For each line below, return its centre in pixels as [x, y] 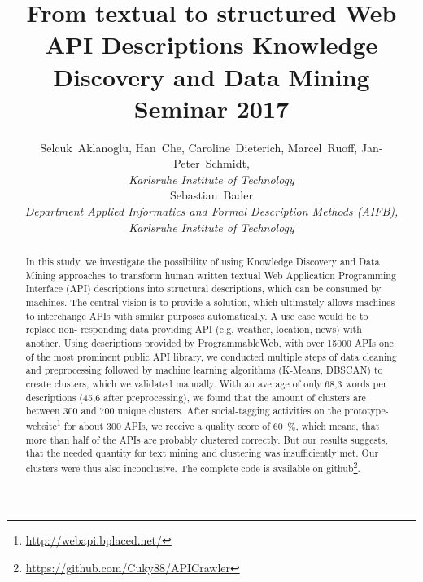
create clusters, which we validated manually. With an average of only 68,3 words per [206, 383]
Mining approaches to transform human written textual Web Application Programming [211, 275]
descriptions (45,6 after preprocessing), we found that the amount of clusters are [196, 397]
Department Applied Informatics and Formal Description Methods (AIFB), [211, 211]
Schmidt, [227, 163]
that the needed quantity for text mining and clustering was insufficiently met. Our [202, 453]
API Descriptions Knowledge [211, 44]
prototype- [366, 411]
